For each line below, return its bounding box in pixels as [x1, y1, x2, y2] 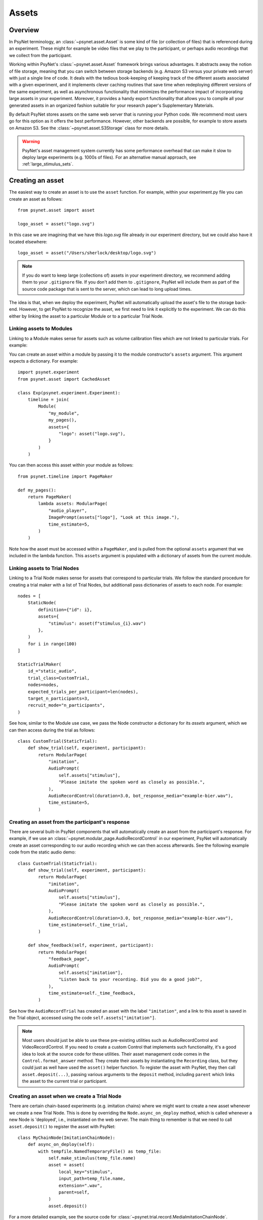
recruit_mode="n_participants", [27, 703, 105, 708]
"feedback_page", [48, 956, 90, 961]
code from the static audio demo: [9, 849, 76, 855]
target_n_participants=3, [27, 695, 90, 701]
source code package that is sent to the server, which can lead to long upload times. [22, 286, 192, 292]
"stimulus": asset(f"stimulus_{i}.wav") [48, 620, 146, 626]
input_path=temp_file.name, [58, 1176, 126, 1181]
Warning [22, 139, 40, 144]
